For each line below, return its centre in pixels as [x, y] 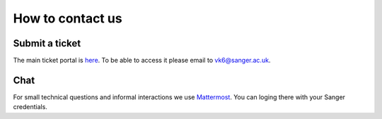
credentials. [30, 107]
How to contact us [68, 18]
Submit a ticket [47, 43]
